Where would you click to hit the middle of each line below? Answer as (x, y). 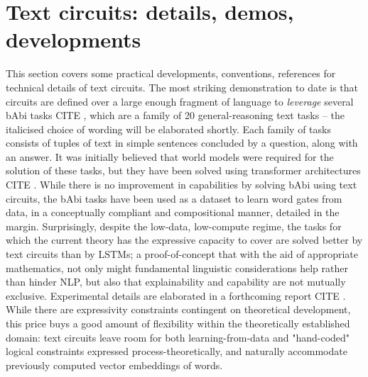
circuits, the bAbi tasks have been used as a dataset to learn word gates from (174, 198)
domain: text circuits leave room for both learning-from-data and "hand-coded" (178, 337)
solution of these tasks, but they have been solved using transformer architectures (183, 170)
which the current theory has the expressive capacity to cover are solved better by (184, 240)
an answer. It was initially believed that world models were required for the (170, 156)
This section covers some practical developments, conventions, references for (171, 73)
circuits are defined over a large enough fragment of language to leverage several (180, 101)
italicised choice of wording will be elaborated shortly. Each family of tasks (168, 129)
